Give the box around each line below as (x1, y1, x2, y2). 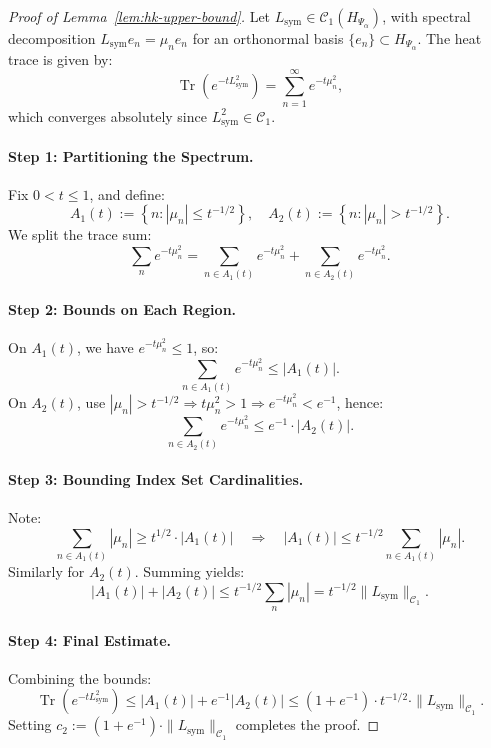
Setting (8, 714, 52, 735)
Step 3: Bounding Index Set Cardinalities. (8, 468, 304, 489)
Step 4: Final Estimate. (8, 629, 171, 650)
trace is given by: (8, 48, 113, 69)
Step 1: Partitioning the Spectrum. (8, 145, 254, 166)
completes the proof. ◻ (235, 714, 380, 735)
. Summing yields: (134, 561, 245, 582)
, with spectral (382, 6, 471, 26)
